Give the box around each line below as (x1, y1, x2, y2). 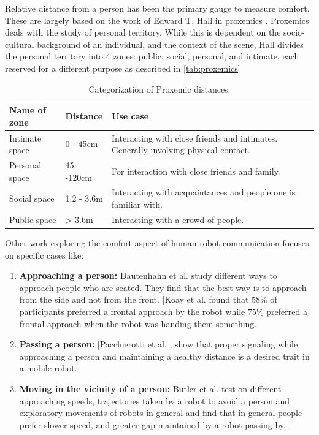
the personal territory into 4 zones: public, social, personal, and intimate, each (5, 50, 299, 62)
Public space (9, 213, 56, 225)
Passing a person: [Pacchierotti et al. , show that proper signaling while (19, 338, 298, 350)
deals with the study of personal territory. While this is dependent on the (5, 26, 281, 39)
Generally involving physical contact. (112, 143, 250, 156)
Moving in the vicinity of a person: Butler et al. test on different (19, 382, 282, 395)
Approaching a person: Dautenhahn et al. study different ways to (19, 269, 277, 282)
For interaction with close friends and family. (112, 164, 280, 177)
